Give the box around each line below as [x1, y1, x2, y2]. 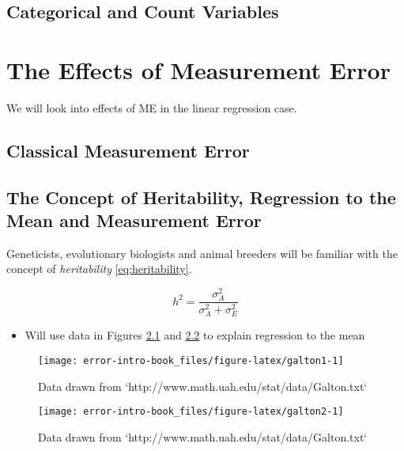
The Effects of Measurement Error [6, 53, 391, 85]
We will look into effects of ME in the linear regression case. [6, 99, 297, 116]
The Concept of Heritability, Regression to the [6, 184, 396, 209]
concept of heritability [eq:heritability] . [6, 260, 192, 277]
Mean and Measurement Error [6, 208, 262, 233]
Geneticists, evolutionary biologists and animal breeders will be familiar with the [6, 244, 398, 261]
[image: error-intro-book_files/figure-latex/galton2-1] [38, 406, 344, 418]
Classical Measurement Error [6, 138, 250, 162]
